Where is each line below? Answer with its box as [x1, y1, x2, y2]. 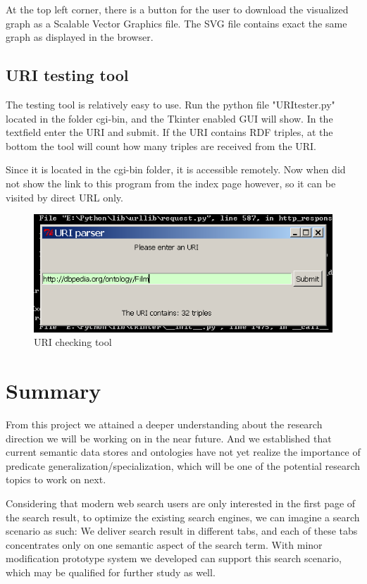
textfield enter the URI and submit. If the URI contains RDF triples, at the [6, 125, 333, 139]
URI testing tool [6, 64, 129, 86]
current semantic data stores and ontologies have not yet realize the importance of [6, 445, 361, 459]
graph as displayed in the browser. [6, 30, 154, 44]
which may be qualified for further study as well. [6, 564, 216, 579]
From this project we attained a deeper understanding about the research [6, 416, 323, 431]
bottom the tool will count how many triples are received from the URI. [6, 138, 317, 153]
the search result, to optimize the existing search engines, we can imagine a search [6, 509, 360, 524]
